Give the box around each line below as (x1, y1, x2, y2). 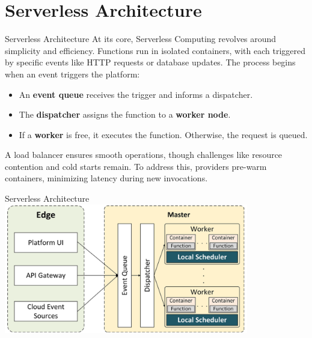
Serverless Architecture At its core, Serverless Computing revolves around (5, 32, 277, 45)
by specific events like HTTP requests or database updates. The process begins (5, 56, 296, 68)
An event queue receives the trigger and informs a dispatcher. (19, 88, 253, 100)
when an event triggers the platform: (5, 67, 140, 80)
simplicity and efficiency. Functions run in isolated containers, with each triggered (5, 44, 306, 56)
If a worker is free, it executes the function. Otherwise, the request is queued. (19, 128, 308, 140)
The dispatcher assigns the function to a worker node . (19, 108, 231, 121)
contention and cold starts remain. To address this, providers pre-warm (5, 160, 267, 172)
